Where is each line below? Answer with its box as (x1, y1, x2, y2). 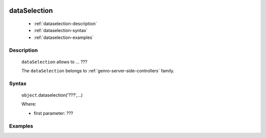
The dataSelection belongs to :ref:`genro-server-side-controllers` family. (21, 68, 175, 74)
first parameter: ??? (33, 110, 73, 116)
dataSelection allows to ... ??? (21, 59, 88, 65)
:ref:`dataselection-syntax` (33, 28, 88, 34)
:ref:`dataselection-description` (33, 21, 97, 27)
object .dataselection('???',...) (21, 92, 83, 98)
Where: (21, 101, 36, 107)
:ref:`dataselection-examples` (33, 34, 94, 40)
